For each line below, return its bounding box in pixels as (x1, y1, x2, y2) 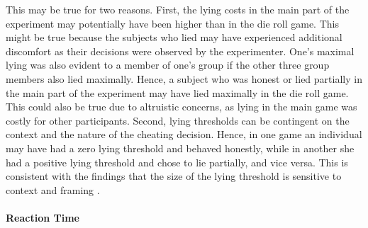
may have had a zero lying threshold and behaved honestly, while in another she (6, 140, 355, 155)
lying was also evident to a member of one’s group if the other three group (6, 57, 330, 72)
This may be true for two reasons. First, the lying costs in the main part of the (6, 2, 350, 16)
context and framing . (6, 182, 100, 197)
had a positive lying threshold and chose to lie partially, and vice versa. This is (6, 154, 348, 169)
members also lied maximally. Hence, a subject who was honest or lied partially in (6, 71, 362, 86)
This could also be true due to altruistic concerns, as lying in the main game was (6, 99, 357, 114)
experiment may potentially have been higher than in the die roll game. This (6, 16, 339, 30)
